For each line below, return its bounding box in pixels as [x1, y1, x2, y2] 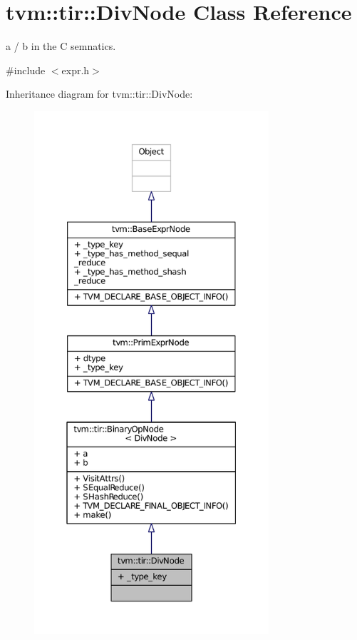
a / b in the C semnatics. [6, 39, 116, 54]
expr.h [61, 62, 90, 77]
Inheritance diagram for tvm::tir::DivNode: [6, 86, 193, 101]
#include [6, 62, 46, 77]
